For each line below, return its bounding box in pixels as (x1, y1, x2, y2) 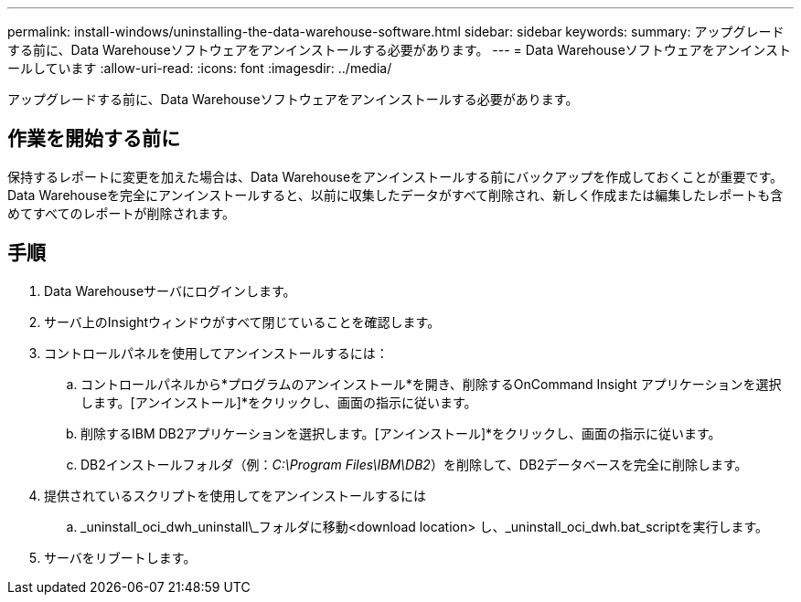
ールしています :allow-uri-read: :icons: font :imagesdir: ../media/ (7, 60, 392, 76)
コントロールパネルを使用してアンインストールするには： (44, 344, 389, 361)
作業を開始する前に (7, 127, 180, 151)
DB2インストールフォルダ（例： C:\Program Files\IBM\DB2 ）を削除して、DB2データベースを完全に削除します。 (80, 456, 748, 472)
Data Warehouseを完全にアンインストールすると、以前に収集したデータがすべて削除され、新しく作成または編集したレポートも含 (7, 186, 784, 203)
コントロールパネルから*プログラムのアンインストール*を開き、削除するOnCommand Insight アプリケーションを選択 (80, 375, 782, 392)
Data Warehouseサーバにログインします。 (44, 282, 296, 299)
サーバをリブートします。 (44, 549, 197, 565)
